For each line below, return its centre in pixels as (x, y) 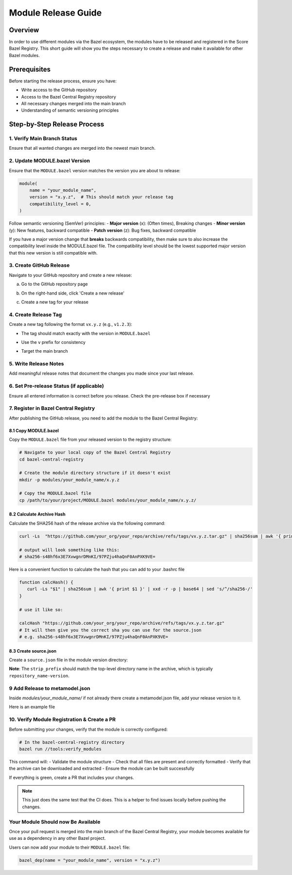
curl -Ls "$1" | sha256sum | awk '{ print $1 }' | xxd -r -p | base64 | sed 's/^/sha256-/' (140, 589)
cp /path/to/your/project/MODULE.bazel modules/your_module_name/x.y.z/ (108, 500)
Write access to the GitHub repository (59, 90)
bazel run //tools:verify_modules (60, 749)
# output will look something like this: (69, 550)
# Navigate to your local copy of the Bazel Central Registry (95, 453)
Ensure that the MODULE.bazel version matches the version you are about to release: (95, 170)
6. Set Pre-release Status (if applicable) (56, 386)
